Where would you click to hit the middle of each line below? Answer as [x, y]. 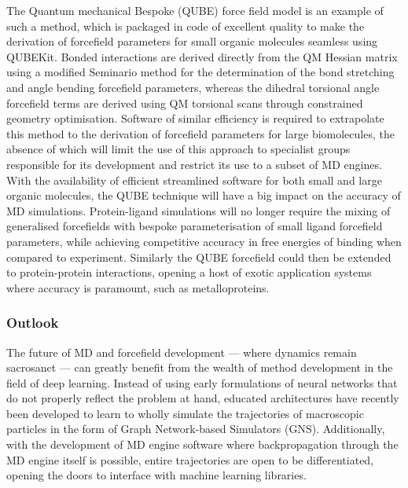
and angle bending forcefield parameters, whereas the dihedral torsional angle [193, 87]
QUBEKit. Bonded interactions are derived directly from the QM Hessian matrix [202, 56]
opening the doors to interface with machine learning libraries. [156, 475]
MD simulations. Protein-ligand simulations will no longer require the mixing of [198, 210]
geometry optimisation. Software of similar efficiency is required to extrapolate [195, 118]
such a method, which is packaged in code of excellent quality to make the [186, 26]
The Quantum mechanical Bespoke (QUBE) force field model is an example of [195, 10]
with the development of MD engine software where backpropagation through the [202, 444]
